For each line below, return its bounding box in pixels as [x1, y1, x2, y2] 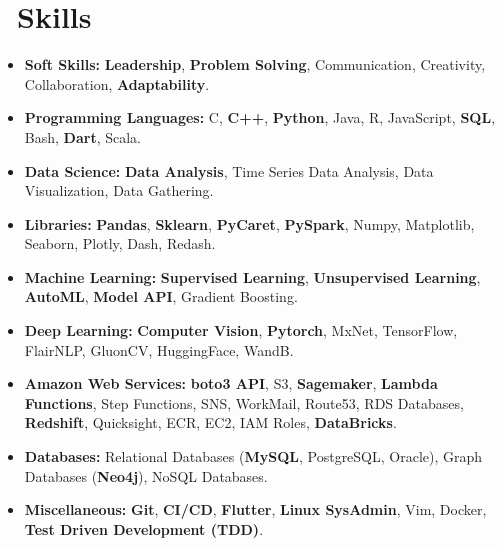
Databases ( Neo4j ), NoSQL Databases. [24, 465, 268, 486]
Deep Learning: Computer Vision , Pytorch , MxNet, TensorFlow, [24, 320, 458, 341]
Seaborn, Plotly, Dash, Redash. [24, 233, 216, 254]
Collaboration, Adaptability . [24, 73, 210, 94]
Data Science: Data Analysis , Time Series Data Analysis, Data [24, 160, 434, 181]
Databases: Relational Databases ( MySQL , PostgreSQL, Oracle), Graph [24, 446, 483, 467]
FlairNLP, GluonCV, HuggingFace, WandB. [24, 339, 294, 360]
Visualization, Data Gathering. [24, 180, 214, 201]
